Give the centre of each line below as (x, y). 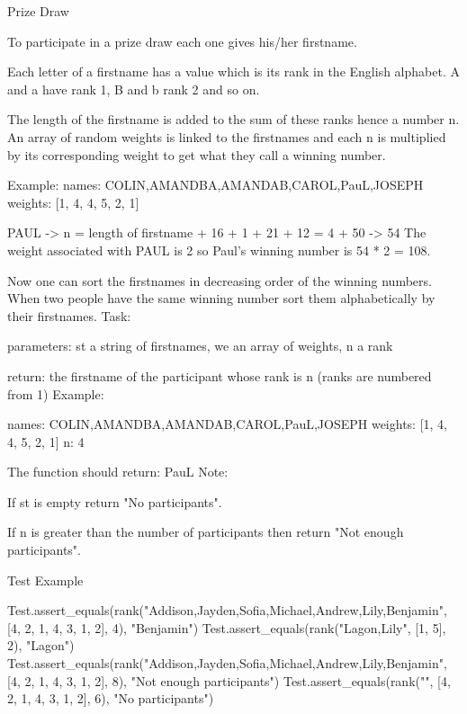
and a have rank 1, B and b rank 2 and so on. (134, 89)
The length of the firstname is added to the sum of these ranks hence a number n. (233, 119)
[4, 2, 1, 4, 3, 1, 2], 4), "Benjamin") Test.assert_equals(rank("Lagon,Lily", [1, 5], (227, 627)
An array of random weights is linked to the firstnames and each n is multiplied (227, 136)
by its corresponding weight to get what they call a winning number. (197, 154)
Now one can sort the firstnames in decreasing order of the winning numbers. (220, 280)
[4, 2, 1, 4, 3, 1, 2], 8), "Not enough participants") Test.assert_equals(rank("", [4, (229, 680)
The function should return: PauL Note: (118, 472)
